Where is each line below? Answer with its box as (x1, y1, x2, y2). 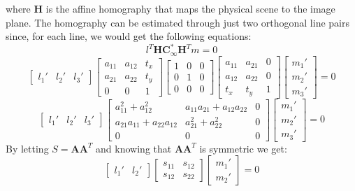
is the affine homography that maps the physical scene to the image (45, 1, 335, 15)
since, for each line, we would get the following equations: (6, 29, 252, 43)
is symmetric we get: (199, 141, 287, 155)
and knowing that (96, 141, 172, 155)
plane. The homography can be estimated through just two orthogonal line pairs (6, 15, 349, 29)
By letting (6, 141, 49, 155)
